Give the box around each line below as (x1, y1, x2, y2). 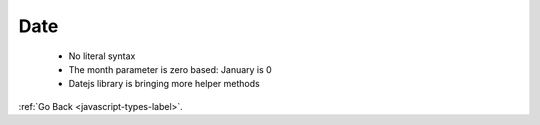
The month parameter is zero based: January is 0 (68, 63, 272, 75)
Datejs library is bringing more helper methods (68, 78, 260, 90)
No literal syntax (68, 50, 136, 62)
